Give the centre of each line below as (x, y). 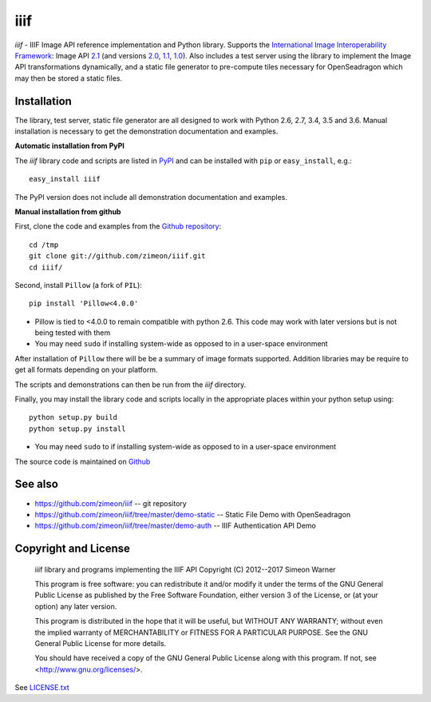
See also (37, 484)
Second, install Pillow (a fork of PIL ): (79, 285)
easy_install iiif (65, 179)
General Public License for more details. (101, 644)
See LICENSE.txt (42, 688)
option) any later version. (76, 606)
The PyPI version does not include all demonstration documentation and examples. (151, 197)
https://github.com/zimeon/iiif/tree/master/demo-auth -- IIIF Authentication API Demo (176, 526)
